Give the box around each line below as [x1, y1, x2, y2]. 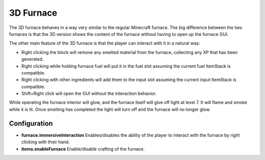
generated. [21, 56, 44, 62]
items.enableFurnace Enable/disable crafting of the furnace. [21, 146, 145, 152]
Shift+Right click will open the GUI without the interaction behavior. [21, 91, 157, 97]
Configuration [9, 119, 53, 128]
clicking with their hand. [21, 139, 70, 145]
